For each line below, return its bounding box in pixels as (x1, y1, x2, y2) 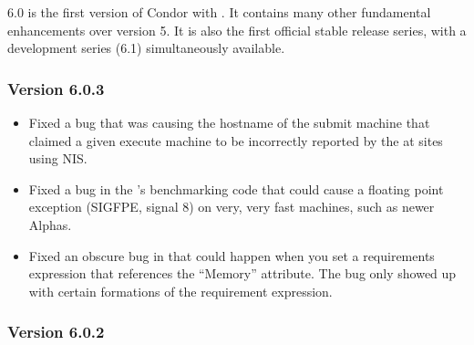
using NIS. (28, 149, 88, 168)
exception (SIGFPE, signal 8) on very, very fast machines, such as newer (28, 197, 435, 216)
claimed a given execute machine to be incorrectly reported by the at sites (28, 131, 443, 150)
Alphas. (28, 214, 72, 234)
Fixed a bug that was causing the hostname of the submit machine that (28, 113, 430, 131)
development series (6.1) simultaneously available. (7, 38, 285, 57)
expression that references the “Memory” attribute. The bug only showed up (28, 264, 457, 283)
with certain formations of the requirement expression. (28, 281, 333, 300)
